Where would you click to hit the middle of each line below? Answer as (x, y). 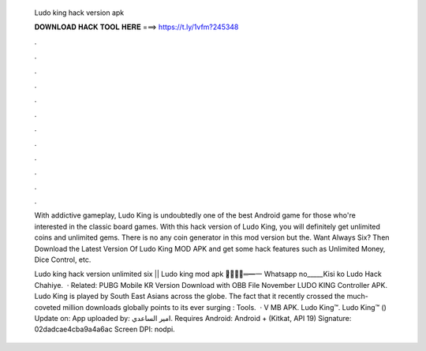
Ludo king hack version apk (79, 13)
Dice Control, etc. (63, 260)
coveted (48, 307)
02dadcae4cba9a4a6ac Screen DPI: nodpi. (105, 329)
